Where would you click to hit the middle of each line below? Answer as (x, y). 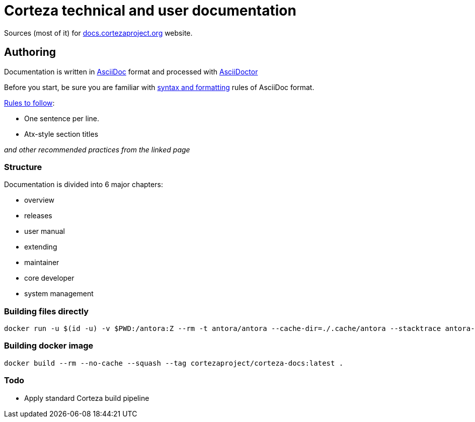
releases (38, 216)
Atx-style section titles (61, 134)
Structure (23, 167)
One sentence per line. (62, 118)
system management (59, 294)
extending (41, 247)
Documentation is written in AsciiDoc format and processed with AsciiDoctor (131, 71)
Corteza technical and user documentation (150, 11)
